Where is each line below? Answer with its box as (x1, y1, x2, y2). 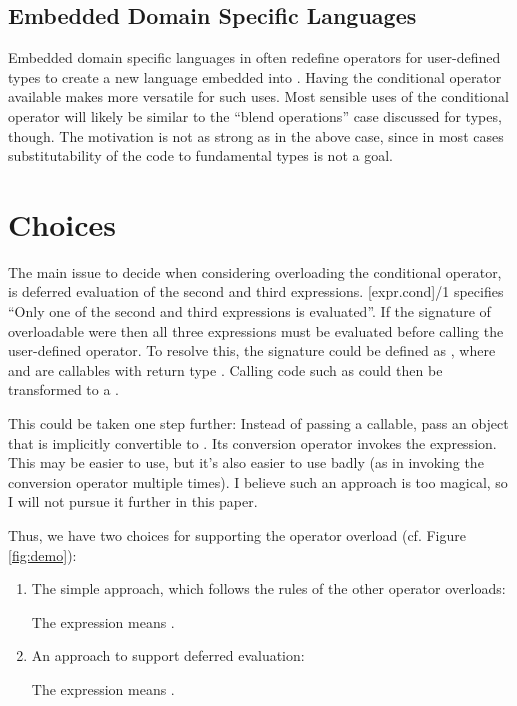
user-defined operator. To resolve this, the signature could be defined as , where (8, 340, 496, 361)
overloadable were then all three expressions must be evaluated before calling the (8, 320, 504, 341)
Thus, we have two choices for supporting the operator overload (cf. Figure (8, 525, 466, 546)
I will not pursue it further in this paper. (8, 491, 258, 512)
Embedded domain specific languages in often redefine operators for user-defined (8, 47, 501, 68)
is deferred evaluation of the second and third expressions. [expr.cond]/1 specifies (8, 281, 504, 302)
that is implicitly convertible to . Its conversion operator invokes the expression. (8, 432, 497, 453)
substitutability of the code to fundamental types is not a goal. (8, 145, 393, 166)
